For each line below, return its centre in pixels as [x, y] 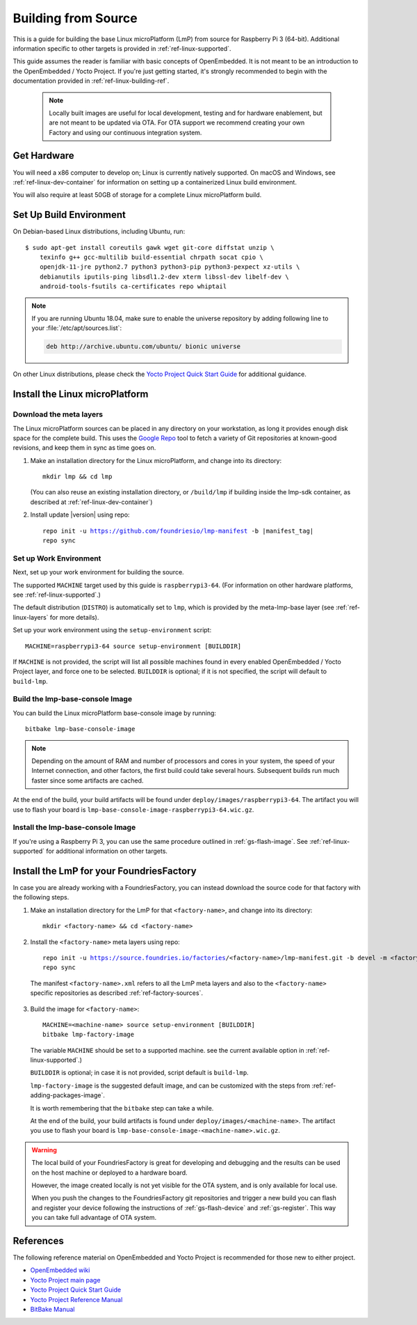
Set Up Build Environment [69, 215]
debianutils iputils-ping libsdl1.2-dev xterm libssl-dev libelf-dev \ [164, 276]
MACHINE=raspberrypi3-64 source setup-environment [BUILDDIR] [133, 646]
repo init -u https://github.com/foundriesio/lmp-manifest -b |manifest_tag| [178, 531]
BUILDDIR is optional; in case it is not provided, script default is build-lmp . [140, 1073]
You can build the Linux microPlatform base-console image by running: [115, 713]
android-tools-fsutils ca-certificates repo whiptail [133, 287]
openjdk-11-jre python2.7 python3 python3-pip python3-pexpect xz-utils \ [170, 267]
